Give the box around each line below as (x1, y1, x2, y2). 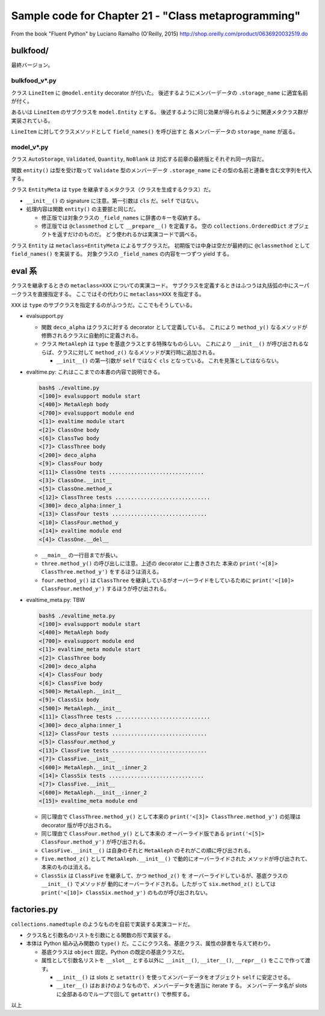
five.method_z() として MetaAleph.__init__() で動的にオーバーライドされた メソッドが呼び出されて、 (41, 855, 311, 863)
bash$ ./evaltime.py (39, 384, 99, 391)
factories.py (11, 905, 58, 915)
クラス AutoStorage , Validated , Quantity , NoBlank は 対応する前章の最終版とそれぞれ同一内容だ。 (11, 155, 267, 163)
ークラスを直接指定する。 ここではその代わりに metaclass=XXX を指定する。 (11, 290, 205, 297)
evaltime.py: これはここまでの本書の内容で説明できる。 (26, 368, 164, 376)
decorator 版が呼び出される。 (41, 822, 115, 829)
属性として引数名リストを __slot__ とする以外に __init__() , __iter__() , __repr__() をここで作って (41, 957, 305, 964)
